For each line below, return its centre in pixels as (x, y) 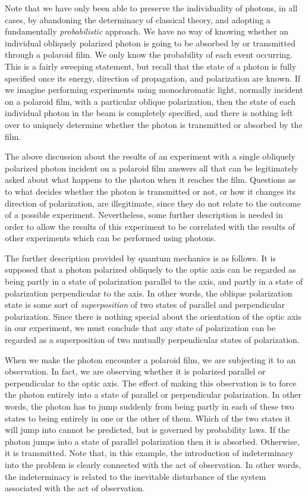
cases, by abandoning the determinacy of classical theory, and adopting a (138, 19)
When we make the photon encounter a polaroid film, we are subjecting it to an (150, 359)
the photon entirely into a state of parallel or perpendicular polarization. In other (153, 394)
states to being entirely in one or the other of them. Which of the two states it (148, 418)
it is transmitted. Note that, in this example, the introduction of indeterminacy (149, 453)
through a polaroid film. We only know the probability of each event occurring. (149, 54)
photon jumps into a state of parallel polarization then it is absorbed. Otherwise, (152, 441)
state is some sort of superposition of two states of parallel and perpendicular (145, 305)
